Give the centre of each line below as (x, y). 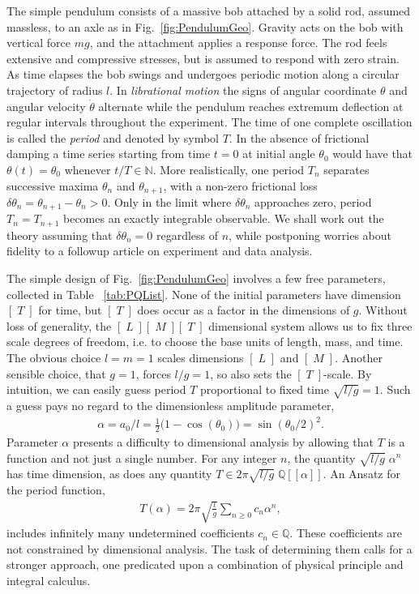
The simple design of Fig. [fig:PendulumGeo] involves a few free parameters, (196, 278)
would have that (373, 154)
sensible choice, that (56, 373)
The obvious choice (54, 358)
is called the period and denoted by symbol (113, 137)
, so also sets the (251, 373)
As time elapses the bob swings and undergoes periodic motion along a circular (203, 74)
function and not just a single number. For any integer (142, 457)
